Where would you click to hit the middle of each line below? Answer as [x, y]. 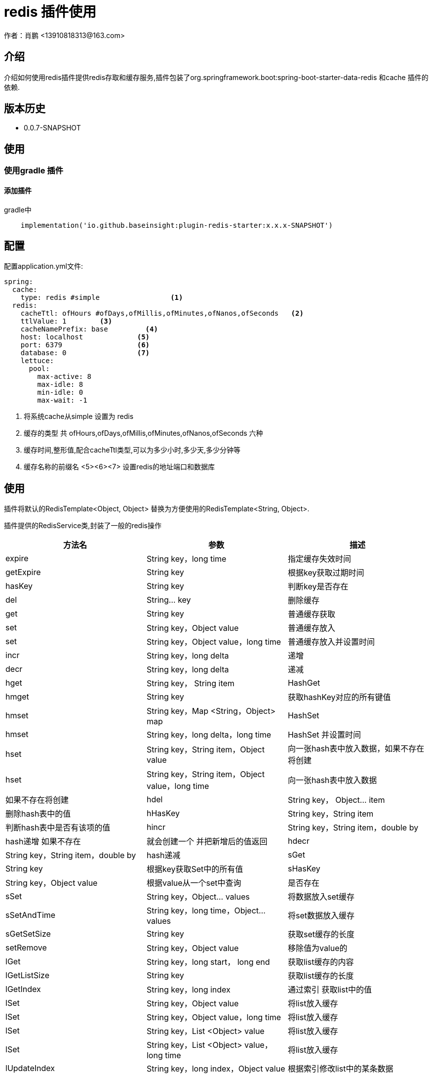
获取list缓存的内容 [321, 962]
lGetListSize [28, 975]
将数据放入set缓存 [321, 897]
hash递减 [163, 855]
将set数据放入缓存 [321, 916]
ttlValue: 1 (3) [66, 321]
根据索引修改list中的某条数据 [340, 1069]
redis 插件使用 [50, 12]
